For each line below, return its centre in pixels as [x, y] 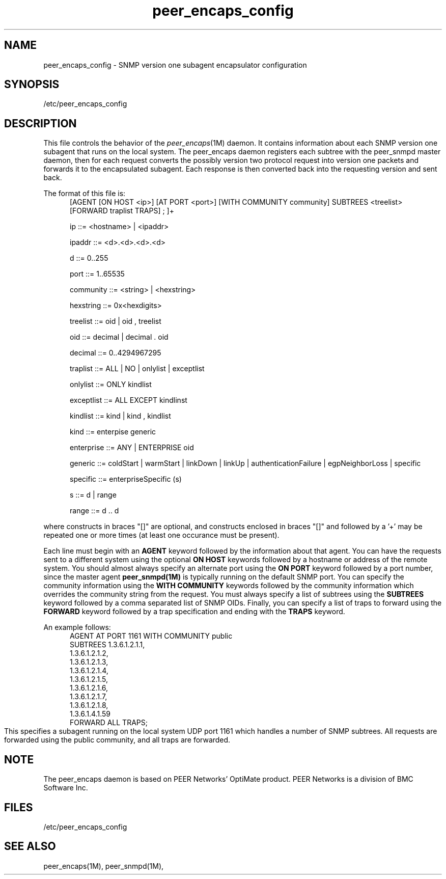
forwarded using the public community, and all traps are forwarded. [117, 740]
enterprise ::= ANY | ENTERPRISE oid [132, 448]
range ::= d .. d [94, 511]
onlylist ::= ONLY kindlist [111, 384]
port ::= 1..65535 [97, 274]
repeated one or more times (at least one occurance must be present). [161, 535]
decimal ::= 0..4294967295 [116, 353]
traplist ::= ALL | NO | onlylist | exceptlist [137, 369]
